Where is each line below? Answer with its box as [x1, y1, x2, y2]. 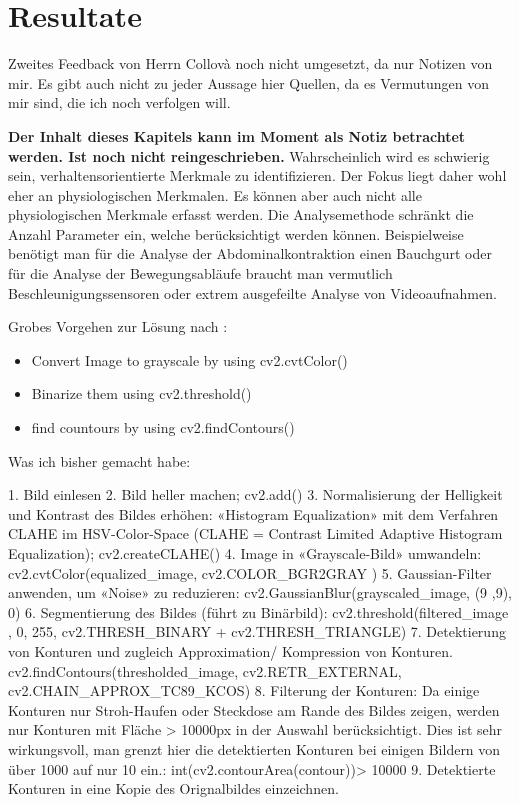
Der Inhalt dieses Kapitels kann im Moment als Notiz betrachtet [8, 125, 466, 146]
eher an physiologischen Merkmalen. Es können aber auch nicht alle [8, 184, 422, 205]
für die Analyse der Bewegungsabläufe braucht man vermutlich [8, 263, 393, 284]
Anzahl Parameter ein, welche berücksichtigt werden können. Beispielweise [8, 223, 464, 244]
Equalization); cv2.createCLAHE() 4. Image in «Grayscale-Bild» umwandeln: [8, 543, 482, 563]
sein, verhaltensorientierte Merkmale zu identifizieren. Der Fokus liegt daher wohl [8, 165, 507, 186]
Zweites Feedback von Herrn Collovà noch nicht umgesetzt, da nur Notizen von [8, 53, 493, 74]
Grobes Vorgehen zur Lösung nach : [8, 316, 228, 337]
